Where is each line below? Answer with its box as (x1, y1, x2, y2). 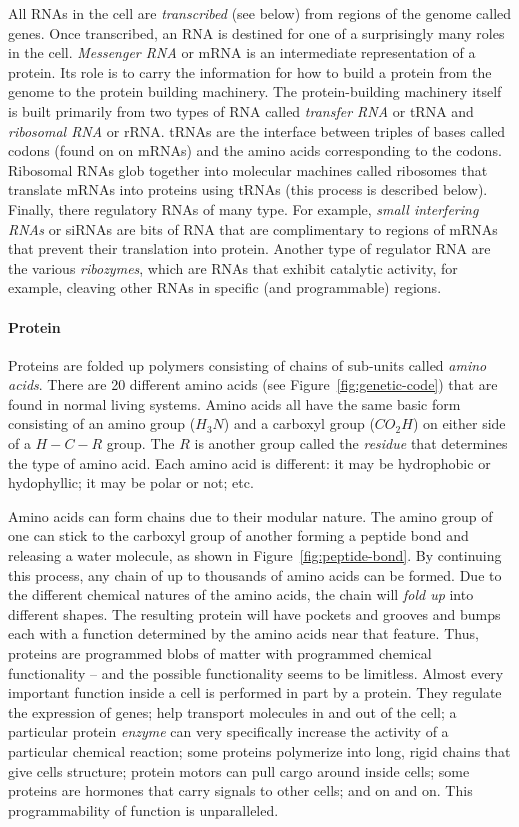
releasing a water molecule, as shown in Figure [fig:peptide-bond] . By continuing (8, 545, 502, 566)
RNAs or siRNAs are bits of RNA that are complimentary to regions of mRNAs (8, 218, 498, 239)
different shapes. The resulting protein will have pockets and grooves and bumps (8, 603, 501, 624)
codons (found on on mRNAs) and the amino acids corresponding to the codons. (8, 140, 502, 161)
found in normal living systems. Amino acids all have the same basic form (8, 393, 461, 414)
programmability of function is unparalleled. (8, 799, 279, 820)
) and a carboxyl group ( (223, 413, 375, 434)
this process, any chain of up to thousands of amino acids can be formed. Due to (8, 564, 502, 585)
